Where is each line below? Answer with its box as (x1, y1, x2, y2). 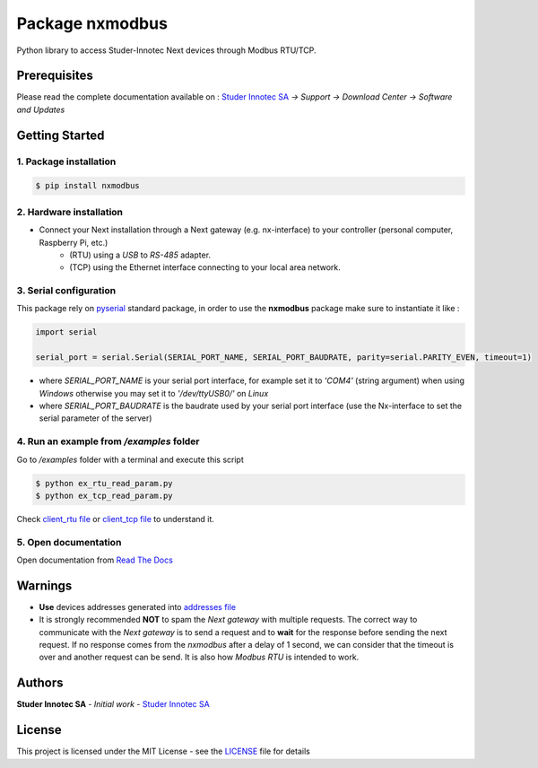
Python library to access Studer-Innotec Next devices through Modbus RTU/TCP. (16, 45, 317, 56)
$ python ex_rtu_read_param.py (35, 478, 174, 488)
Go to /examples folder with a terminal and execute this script (16, 454, 244, 465)
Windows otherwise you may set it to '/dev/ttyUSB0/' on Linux (39, 388, 269, 398)
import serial (35, 327, 98, 337)
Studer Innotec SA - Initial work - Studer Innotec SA (16, 699, 210, 710)
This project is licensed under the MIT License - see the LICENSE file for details (16, 746, 311, 757)
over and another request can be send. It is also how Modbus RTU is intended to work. (39, 651, 360, 663)
